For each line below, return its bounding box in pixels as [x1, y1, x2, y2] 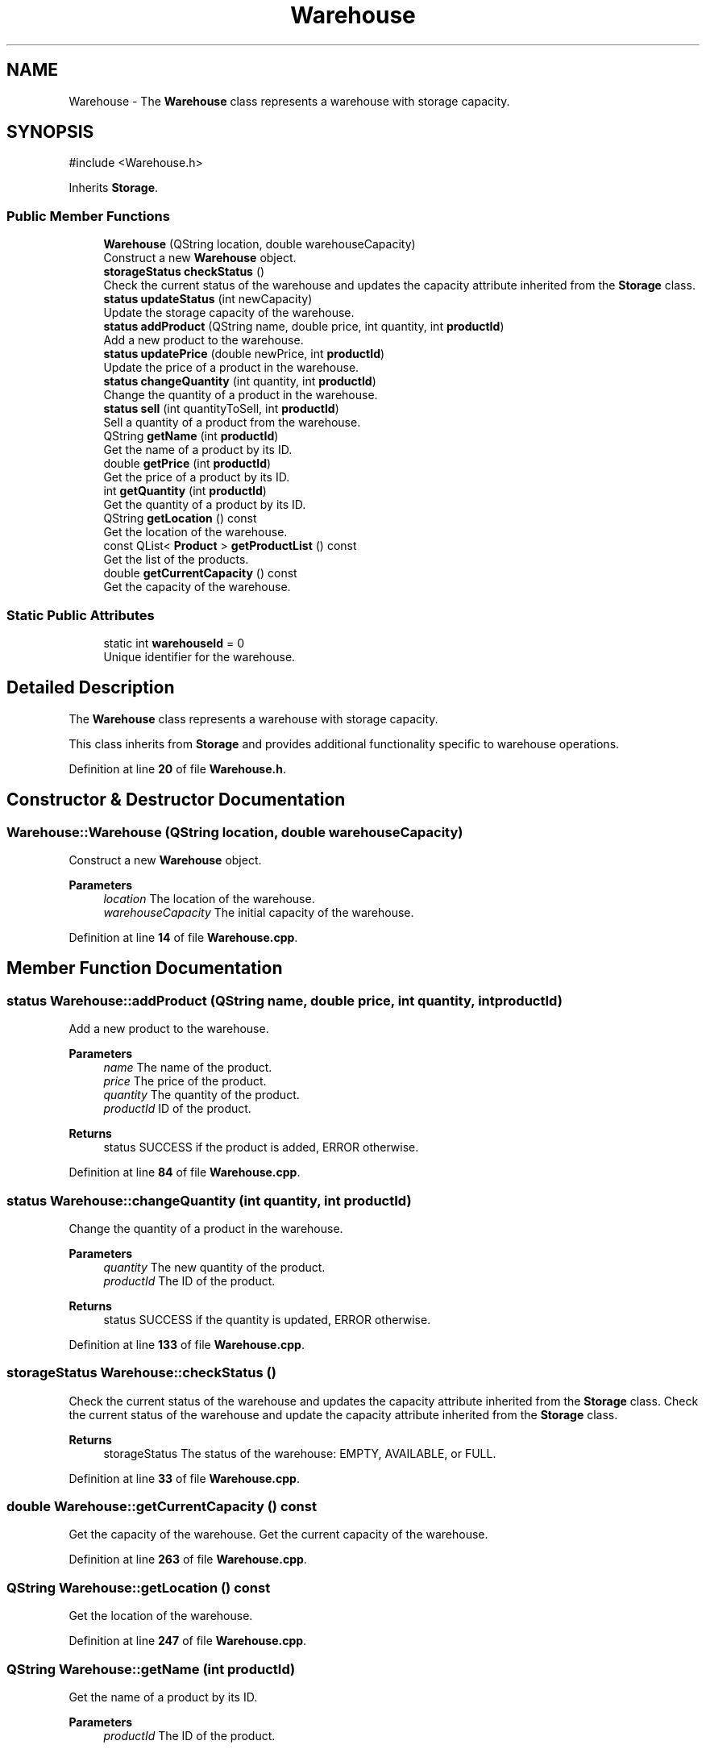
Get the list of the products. [103, 552, 249, 567]
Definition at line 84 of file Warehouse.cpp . [69, 1165, 301, 1180]
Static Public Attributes [6, 606, 155, 623]
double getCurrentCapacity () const [103, 566, 297, 581]
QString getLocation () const [103, 511, 257, 526]
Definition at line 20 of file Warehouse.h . [69, 761, 286, 776]
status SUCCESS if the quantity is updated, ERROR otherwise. [103, 1312, 431, 1326]
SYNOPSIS [6, 122, 94, 143]
